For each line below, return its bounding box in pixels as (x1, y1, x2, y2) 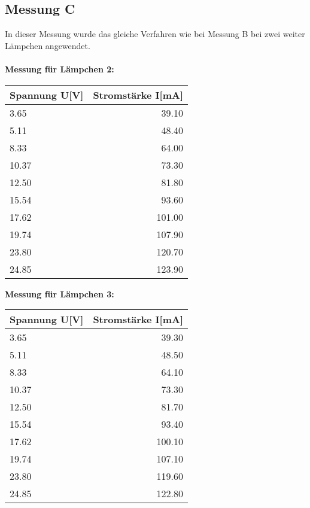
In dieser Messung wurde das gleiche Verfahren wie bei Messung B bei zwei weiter (5, 28, 305, 40)
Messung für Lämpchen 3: (5, 287, 114, 300)
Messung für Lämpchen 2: (5, 62, 114, 75)
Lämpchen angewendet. (5, 39, 90, 51)
